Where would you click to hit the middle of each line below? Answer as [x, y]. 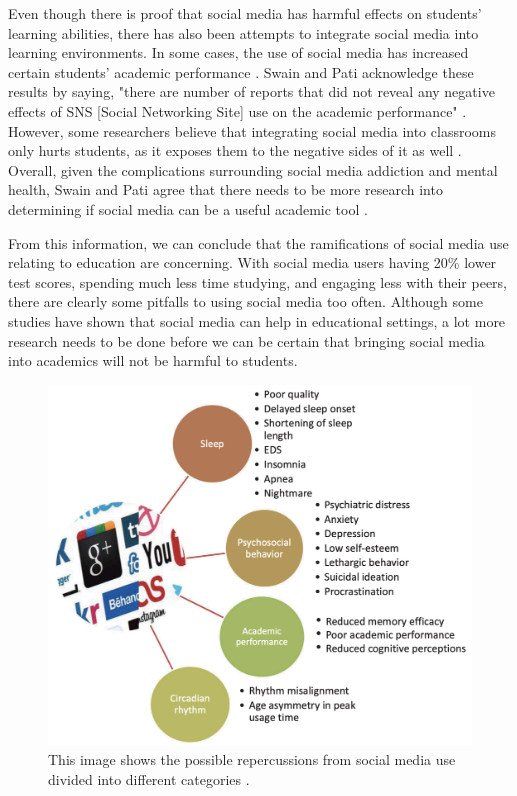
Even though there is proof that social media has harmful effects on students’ [245, 13]
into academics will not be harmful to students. [153, 360]
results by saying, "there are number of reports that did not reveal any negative [251, 91]
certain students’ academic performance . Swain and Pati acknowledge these [241, 71]
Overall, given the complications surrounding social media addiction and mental [253, 169]
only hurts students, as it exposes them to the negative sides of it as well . [235, 150]
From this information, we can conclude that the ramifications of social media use [258, 242]
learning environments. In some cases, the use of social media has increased [238, 52]
